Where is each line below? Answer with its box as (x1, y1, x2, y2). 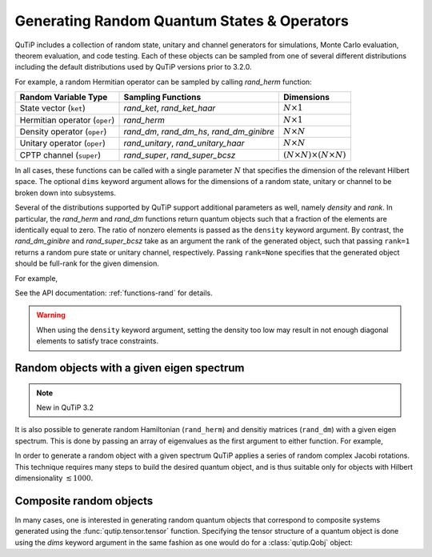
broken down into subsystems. (14, 188, 116, 198)
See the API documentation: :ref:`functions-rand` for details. (14, 288, 213, 298)
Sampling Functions (123, 92, 202, 103)
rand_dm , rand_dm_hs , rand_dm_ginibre (123, 126, 275, 138)
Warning (36, 311, 66, 320)
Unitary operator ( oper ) (19, 138, 106, 149)
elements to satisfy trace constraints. (36, 336, 159, 346)
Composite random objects (14, 494, 154, 507)
